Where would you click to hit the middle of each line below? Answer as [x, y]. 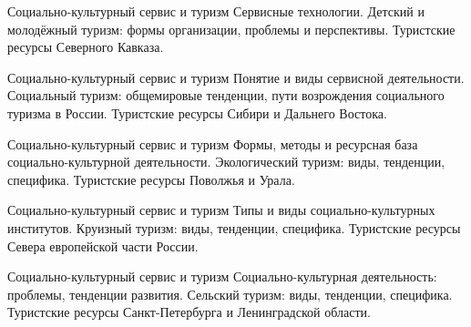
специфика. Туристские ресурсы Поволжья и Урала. [151, 179]
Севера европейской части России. [103, 245]
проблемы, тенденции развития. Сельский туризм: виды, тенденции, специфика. [230, 294]
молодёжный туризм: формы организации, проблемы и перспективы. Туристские [231, 29]
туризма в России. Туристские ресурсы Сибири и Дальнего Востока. [197, 112]
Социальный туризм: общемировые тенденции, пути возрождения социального [226, 95]
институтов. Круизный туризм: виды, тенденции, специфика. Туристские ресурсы [234, 227]
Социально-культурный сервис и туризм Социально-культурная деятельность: [222, 276]
